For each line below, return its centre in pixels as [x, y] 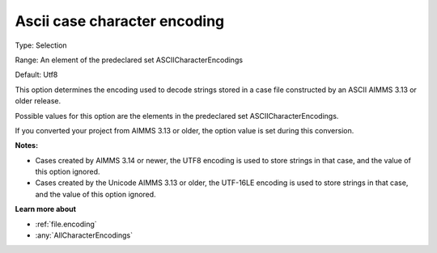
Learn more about [46, 209]
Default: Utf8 [36, 75]
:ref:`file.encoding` [66, 224]
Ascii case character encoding [120, 21]
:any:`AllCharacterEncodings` [84, 235]
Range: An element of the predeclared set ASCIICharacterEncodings [129, 60]
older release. [38, 101]
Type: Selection [41, 45]
